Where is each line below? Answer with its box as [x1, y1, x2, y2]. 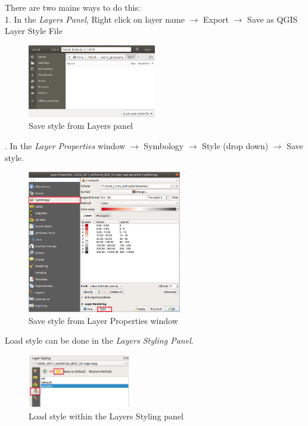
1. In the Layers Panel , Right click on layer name [5, 13, 185, 25]
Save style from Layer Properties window [29, 314, 178, 326]
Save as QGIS [247, 13, 298, 25]
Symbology [144, 139, 184, 152]
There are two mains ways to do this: [5, 1, 141, 13]
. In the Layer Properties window [5, 139, 126, 152]
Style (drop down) [202, 139, 269, 152]
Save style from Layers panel [29, 119, 133, 132]
